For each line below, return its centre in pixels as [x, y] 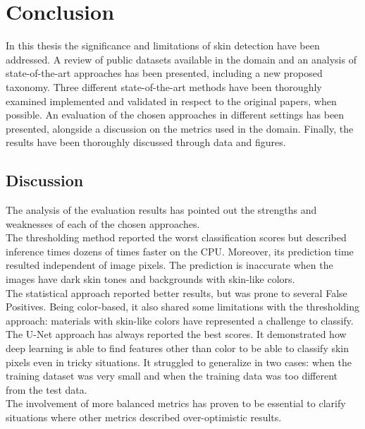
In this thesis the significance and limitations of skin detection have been [163, 46]
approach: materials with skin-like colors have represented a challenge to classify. [180, 320]
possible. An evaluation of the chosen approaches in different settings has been [175, 115]
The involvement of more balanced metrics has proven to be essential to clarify [176, 403]
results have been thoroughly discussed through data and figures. [146, 142]
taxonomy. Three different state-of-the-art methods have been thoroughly [164, 86]
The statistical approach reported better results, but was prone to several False [177, 292]
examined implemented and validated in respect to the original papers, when [171, 101]
